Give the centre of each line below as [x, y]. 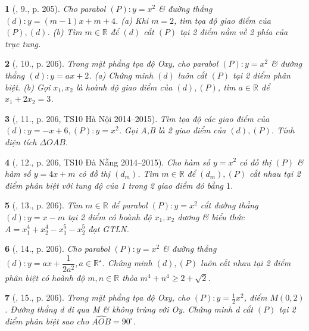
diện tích [21, 141]
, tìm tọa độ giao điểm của [222, 20]
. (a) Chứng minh [121, 75]
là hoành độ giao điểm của [124, 87]
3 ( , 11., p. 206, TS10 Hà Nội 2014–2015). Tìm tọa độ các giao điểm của [137, 118]
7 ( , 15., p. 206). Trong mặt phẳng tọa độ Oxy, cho [97, 297]
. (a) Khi [132, 20]
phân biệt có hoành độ [45, 277]
